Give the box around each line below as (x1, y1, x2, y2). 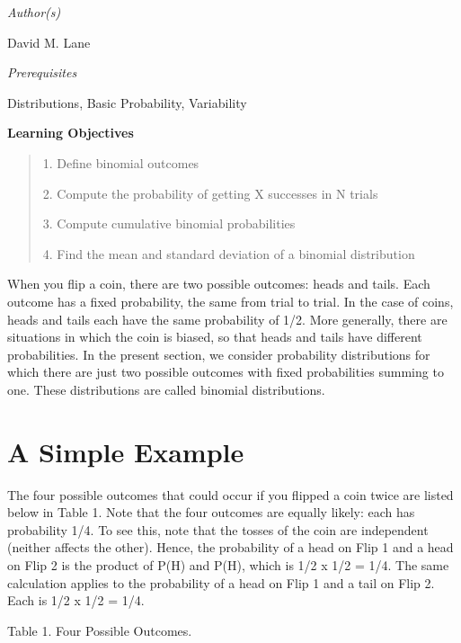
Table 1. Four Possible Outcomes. (7, 621, 192, 639)
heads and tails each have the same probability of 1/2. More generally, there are (7, 309, 448, 328)
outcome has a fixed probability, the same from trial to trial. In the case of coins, (7, 291, 454, 310)
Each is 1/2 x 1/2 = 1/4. (7, 591, 145, 610)
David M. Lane (7, 32, 91, 51)
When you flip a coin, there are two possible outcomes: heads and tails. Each (7, 274, 430, 293)
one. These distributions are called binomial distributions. (7, 380, 325, 398)
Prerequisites (7, 63, 77, 82)
